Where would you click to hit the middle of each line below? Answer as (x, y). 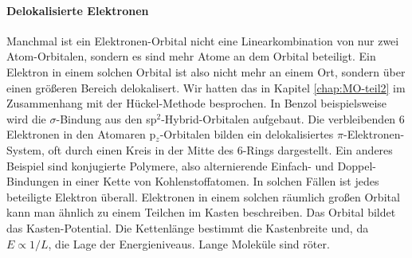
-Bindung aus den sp (106, 118)
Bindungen (33, 181)
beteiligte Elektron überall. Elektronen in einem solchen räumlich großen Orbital (203, 196)
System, (26, 149)
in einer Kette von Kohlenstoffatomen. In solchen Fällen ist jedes (221, 181)
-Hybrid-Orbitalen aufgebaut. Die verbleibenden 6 (283, 118)
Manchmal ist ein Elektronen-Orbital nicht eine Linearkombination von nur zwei (203, 40)
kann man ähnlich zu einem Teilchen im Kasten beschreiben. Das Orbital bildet (201, 212)
